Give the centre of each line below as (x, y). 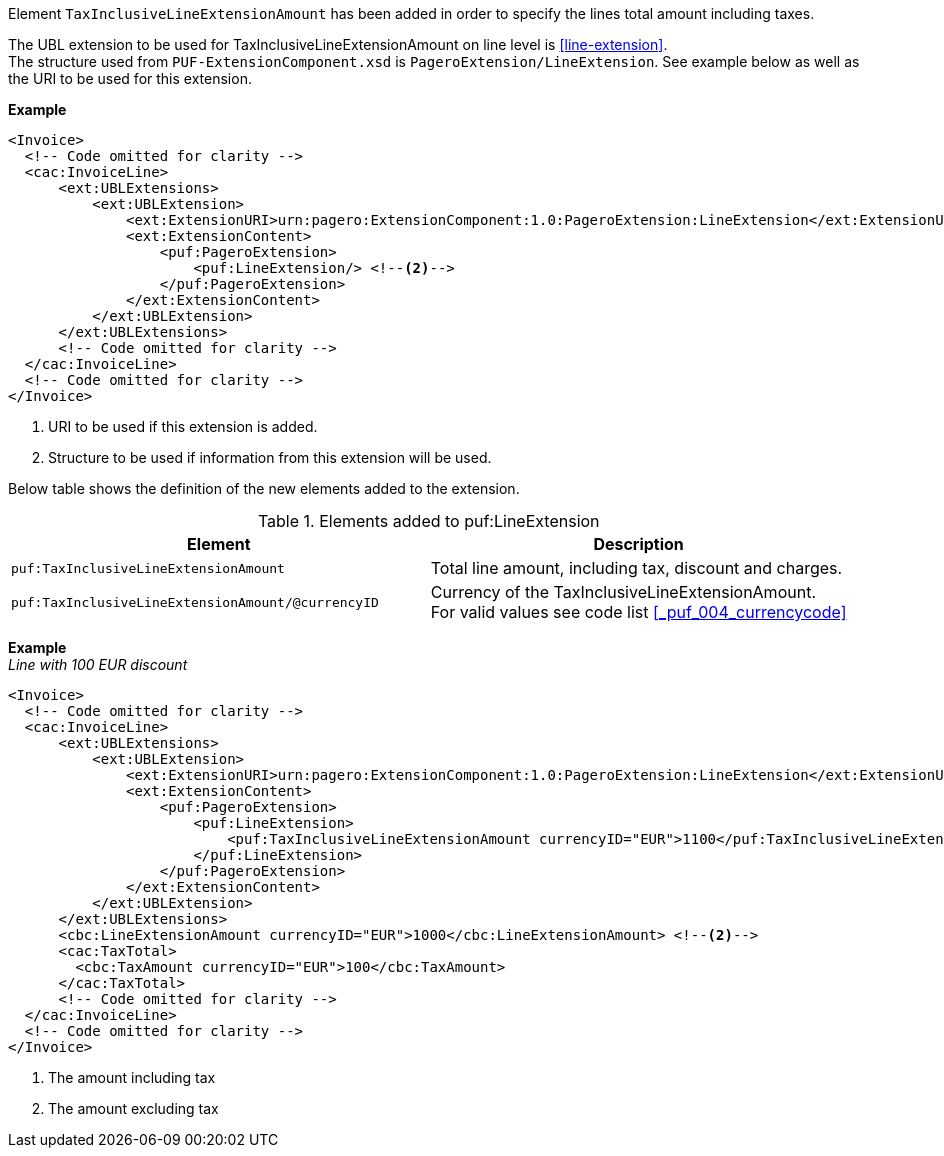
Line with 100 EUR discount (98, 664)
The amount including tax (132, 1077)
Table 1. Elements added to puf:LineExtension (428, 521)
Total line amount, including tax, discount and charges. (636, 568)
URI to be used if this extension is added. (183, 426)
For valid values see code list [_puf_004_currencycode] (638, 612)
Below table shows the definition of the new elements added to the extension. (264, 488)
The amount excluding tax (133, 1108)
